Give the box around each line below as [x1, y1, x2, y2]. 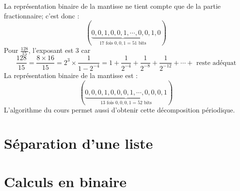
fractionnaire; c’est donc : [4, 10, 80, 20]
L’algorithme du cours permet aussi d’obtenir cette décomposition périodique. [4, 105, 235, 115]
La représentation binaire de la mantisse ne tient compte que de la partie [4, 1, 221, 11]
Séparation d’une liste [4, 133, 153, 153]
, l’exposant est [28, 45, 74, 55]
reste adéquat [196, 59, 237, 66]
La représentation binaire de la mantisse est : [4, 70, 138, 80]
